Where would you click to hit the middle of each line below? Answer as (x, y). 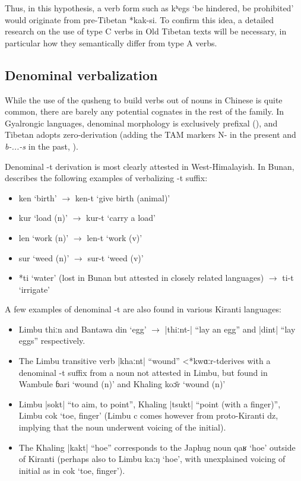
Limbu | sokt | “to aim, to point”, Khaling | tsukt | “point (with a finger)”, (150, 404)
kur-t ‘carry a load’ (121, 218)
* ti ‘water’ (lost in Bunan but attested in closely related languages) (141, 278)
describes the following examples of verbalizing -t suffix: (106, 178)
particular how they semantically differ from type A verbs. (111, 42)
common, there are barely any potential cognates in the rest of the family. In (145, 111)
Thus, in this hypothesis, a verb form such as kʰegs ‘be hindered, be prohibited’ (149, 8)
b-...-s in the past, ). (42, 146)
